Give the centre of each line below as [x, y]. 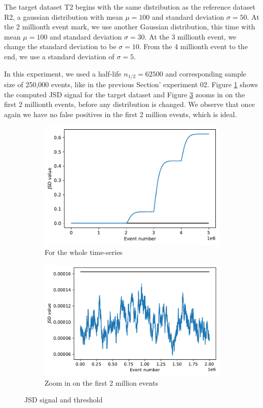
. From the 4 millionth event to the [193, 46]
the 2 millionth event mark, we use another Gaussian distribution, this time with [130, 27]
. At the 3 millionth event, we [191, 36]
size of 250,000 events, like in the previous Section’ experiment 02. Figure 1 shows [131, 84]
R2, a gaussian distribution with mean [64, 16]
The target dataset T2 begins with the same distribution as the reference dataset [130, 7]
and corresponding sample [206, 73]
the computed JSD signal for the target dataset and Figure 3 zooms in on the [125, 94]
